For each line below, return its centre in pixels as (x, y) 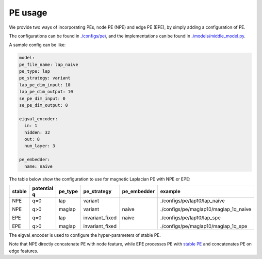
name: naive (39, 166)
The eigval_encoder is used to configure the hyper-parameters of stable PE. (85, 235)
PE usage (28, 13)
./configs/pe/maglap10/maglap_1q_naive (206, 209)
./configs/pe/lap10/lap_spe (190, 217)
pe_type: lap (35, 71)
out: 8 (32, 139)
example (170, 191)
